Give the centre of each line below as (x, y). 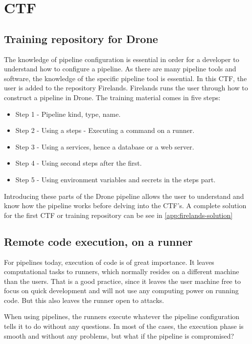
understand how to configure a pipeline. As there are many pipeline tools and (120, 69)
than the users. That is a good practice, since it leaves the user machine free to (122, 281)
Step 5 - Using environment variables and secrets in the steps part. (115, 179)
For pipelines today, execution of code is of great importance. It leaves (109, 262)
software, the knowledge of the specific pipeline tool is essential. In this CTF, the (126, 78)
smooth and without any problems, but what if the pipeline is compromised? (119, 335)
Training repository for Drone (81, 38)
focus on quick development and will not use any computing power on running (121, 290)
